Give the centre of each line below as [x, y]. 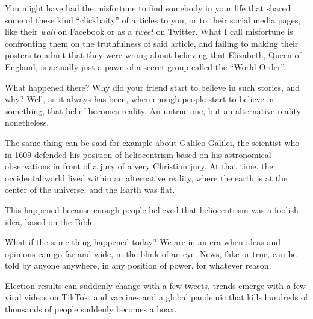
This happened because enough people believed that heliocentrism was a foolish [152, 209]
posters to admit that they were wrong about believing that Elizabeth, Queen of [153, 55]
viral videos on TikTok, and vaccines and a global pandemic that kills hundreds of [156, 297]
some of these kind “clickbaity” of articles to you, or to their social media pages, [153, 20]
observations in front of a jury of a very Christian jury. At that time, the [139, 166]
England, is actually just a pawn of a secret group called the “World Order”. [145, 66]
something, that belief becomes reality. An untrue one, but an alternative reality [153, 110]
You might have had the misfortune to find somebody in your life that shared [148, 8]
